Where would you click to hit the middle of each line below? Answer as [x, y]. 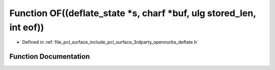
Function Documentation [50, 57]
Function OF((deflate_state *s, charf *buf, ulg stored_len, [133, 13]
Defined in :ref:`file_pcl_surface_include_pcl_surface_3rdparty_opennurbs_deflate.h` [110, 42]
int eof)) [27, 27]
